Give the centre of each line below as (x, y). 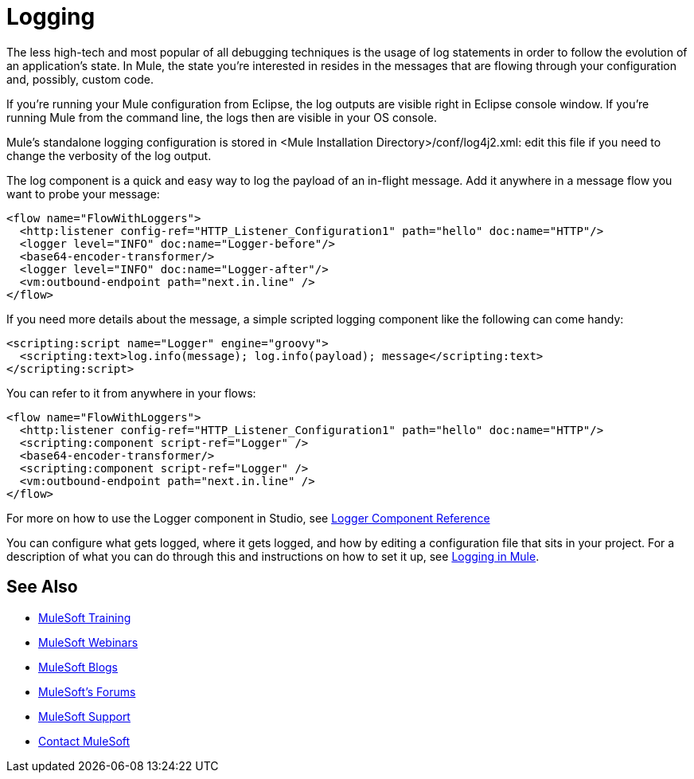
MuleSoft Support (84, 716)
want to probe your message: (83, 194)
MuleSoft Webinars (88, 642)
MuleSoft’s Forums (87, 691)
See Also (42, 587)
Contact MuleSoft (84, 741)
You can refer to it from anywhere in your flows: (131, 393)
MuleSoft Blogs (78, 667)
